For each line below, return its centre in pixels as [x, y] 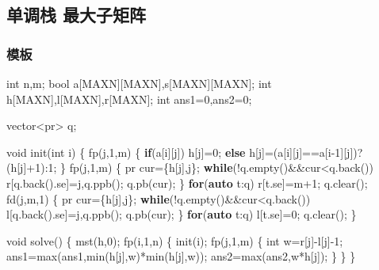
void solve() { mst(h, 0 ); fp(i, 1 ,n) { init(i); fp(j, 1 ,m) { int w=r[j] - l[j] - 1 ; [175, 240]
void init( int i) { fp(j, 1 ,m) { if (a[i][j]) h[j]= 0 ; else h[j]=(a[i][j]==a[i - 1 [174, 152]
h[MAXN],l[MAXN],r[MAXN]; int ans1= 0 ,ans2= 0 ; [129, 99]
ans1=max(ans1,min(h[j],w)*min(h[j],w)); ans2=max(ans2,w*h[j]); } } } [181, 256]
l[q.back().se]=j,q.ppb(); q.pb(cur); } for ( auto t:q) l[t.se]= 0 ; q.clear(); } [182, 214]
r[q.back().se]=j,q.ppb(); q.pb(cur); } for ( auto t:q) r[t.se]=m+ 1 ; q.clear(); [187, 183]
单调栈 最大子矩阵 [77, 15]
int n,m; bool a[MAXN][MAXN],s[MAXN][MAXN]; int [139, 83]
